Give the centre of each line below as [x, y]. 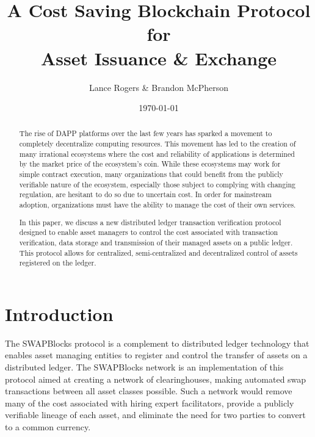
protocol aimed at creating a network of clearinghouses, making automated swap [156, 379]
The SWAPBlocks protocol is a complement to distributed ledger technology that [157, 343]
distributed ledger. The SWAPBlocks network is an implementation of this [144, 367]
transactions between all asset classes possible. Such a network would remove [149, 391]
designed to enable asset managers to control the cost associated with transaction [149, 232]
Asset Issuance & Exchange [159, 58]
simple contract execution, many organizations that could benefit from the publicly [151, 174]
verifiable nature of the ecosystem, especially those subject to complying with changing [157, 184]
